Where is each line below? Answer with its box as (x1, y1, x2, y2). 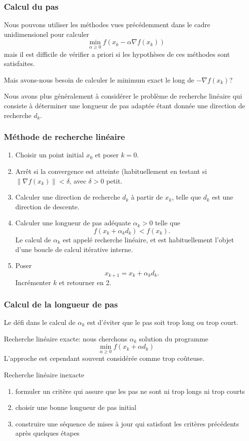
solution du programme (139, 333, 209, 343)
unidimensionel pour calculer (4, 29, 89, 39)
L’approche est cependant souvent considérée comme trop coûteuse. (4, 353, 205, 363)
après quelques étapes (15, 428, 80, 438)
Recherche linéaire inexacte (4, 370, 84, 380)
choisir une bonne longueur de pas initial (15, 402, 136, 412)
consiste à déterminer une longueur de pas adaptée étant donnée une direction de (4, 101, 245, 110)
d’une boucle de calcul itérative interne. (15, 244, 133, 254)
